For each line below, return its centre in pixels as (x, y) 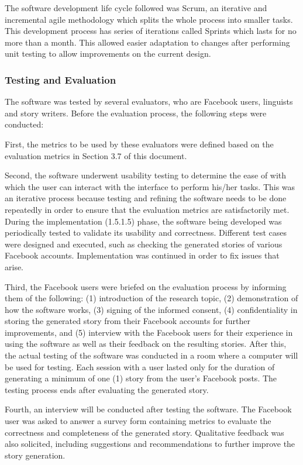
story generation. (35, 455)
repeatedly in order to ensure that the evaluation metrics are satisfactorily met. (147, 209)
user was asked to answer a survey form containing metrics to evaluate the (138, 421)
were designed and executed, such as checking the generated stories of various (144, 244)
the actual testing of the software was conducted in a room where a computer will (151, 355)
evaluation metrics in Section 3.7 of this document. (96, 155)
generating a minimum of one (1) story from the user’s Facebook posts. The (141, 378)
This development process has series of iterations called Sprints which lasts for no (151, 31)
